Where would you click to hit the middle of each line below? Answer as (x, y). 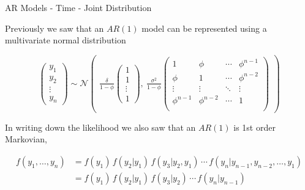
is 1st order (254, 127)
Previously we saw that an (55, 28)
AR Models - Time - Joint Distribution (78, 7)
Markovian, (26, 139)
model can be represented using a (204, 28)
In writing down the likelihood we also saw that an (100, 127)
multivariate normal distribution (66, 40)
